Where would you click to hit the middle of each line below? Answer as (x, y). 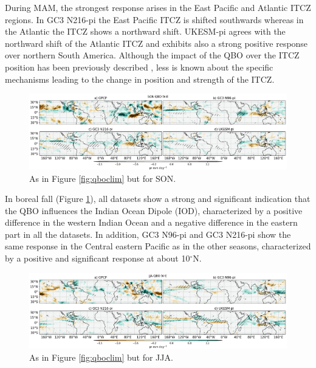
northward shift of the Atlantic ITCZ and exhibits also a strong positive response (156, 43)
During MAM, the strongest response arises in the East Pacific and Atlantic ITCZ (158, 7)
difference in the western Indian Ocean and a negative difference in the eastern (151, 222)
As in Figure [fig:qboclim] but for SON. (103, 178)
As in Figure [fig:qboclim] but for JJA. (101, 357)
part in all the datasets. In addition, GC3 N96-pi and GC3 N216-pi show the (148, 234)
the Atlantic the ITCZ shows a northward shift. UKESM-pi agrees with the (145, 31)
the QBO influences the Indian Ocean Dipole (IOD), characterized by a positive (154, 210)
